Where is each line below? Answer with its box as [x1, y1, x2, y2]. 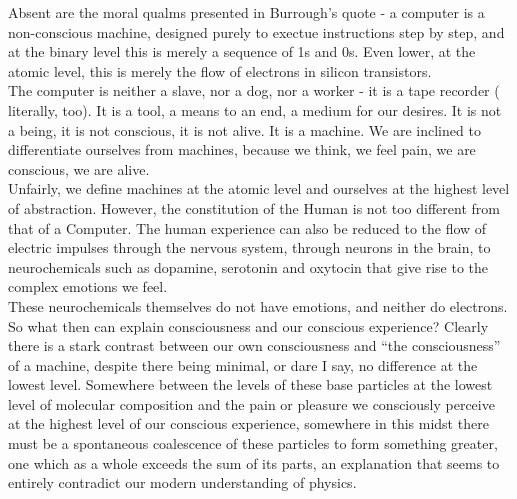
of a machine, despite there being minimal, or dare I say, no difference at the [8, 354, 478, 375]
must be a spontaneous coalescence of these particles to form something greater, [8, 433, 498, 454]
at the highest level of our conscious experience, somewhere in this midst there [8, 413, 489, 434]
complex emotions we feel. [8, 276, 168, 297]
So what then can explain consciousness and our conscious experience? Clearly [8, 315, 489, 336]
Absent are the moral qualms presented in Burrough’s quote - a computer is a [8, 2, 485, 22]
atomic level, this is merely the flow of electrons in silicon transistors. [8, 60, 432, 81]
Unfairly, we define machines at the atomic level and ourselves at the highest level [8, 178, 510, 199]
